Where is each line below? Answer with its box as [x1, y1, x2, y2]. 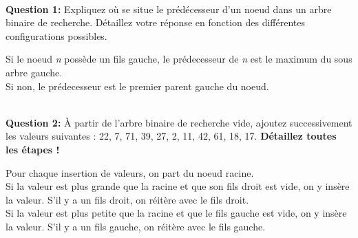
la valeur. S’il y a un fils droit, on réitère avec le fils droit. [6, 192, 249, 206]
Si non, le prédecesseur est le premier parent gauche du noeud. [6, 78, 269, 93]
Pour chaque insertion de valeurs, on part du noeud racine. [6, 165, 254, 180]
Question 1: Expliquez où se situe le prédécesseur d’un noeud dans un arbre [6, 1, 332, 16]
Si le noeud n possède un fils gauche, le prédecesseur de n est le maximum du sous [6, 52, 352, 66]
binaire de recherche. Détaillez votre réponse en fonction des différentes [6, 15, 306, 30]
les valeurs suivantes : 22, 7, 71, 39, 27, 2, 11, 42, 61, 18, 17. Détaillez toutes [6, 129, 337, 143]
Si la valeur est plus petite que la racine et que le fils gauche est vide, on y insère [6, 206, 347, 220]
